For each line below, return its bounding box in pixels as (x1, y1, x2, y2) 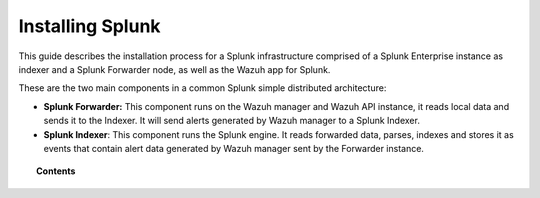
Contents (36, 165, 76, 177)
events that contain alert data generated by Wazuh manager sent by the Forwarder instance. (43, 142, 425, 154)
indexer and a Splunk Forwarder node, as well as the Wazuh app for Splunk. (18, 63, 331, 75)
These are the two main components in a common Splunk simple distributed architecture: (18, 82, 387, 94)
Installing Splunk (18, 15, 161, 37)
